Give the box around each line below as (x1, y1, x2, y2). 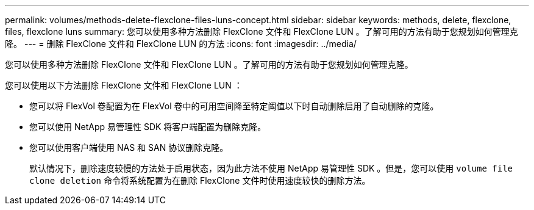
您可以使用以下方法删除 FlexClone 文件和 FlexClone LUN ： (5, 80, 243, 90)
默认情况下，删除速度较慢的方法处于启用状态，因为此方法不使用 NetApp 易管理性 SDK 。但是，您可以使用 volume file (29, 163, 513, 173)
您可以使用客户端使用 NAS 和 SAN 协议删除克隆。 (29, 142, 229, 153)
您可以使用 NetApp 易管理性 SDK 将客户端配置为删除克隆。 (29, 121, 266, 132)
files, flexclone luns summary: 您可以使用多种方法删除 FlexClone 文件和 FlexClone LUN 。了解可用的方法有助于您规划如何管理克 (5, 26, 518, 37)
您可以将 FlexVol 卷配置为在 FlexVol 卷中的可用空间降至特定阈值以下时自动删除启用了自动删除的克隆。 (29, 101, 439, 111)
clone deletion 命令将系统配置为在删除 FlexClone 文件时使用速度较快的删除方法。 (29, 175, 371, 186)
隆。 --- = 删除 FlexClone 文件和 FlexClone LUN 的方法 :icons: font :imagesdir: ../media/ (5, 38, 357, 49)
